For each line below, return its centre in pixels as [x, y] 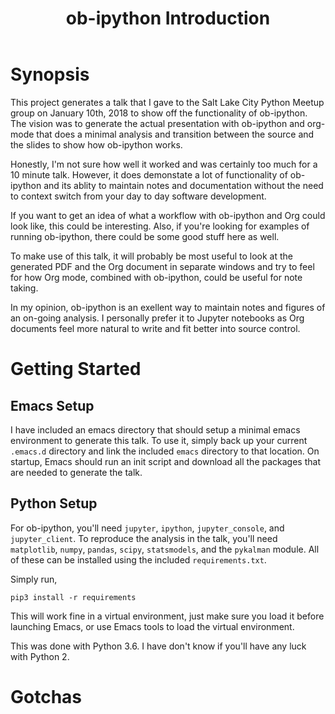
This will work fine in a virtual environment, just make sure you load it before [167, 616]
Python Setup [54, 503]
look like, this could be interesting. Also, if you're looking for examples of [160, 226]
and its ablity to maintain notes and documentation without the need [183, 185]
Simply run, [34, 579]
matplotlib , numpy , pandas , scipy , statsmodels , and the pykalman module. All [165, 549]
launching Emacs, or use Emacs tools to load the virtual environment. [152, 626]
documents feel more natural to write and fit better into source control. [155, 328]
